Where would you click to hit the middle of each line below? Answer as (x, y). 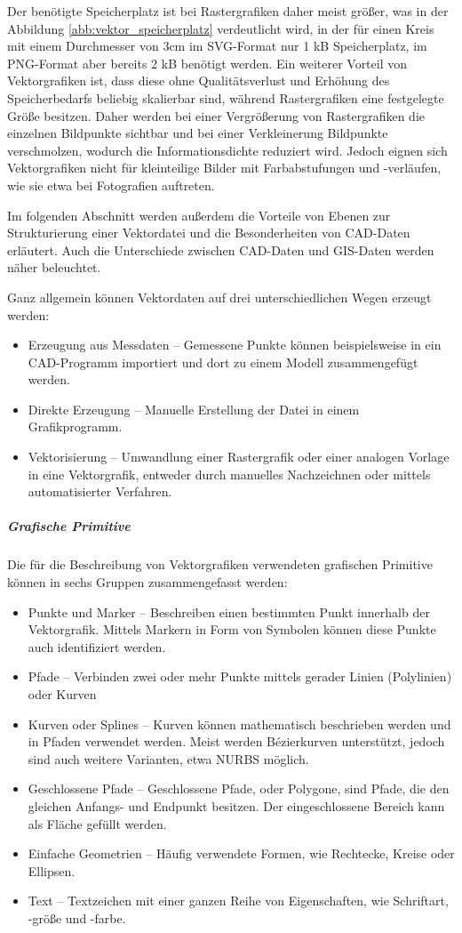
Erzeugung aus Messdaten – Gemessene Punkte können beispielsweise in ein (235, 345)
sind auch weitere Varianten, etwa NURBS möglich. (168, 758)
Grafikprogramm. (75, 426)
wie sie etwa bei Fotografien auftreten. (111, 185)
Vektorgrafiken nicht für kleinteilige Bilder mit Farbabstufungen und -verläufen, (224, 168)
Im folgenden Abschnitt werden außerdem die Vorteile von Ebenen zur (199, 215)
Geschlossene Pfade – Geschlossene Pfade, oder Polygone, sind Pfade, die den (239, 788)
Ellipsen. (52, 870)
